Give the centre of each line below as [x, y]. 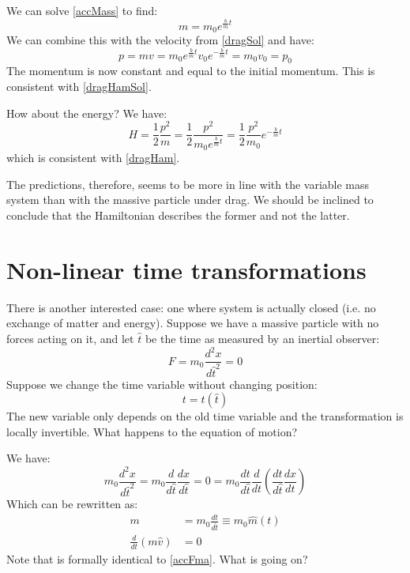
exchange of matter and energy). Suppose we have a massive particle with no [193, 323]
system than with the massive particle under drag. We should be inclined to [190, 200]
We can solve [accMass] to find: [82, 10]
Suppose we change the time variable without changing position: [162, 384]
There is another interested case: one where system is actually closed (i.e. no [191, 307]
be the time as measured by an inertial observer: [262, 338]
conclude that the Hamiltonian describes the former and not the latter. [178, 215]
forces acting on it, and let [70, 338]
